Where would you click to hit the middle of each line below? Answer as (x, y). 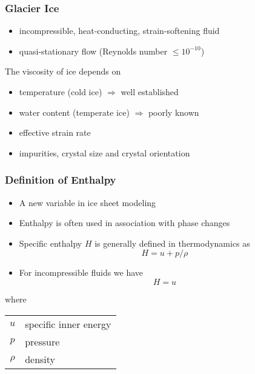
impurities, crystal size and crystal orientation (104, 152)
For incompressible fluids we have (81, 272)
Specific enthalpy (51, 243)
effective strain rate (55, 132)
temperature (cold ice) (61, 92)
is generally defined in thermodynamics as (172, 243)
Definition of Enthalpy (61, 180)
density (40, 359)
